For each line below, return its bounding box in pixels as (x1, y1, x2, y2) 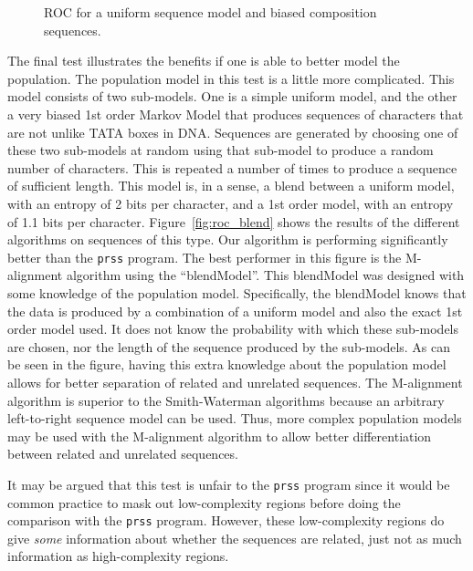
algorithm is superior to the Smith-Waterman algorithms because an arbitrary (7, 390, 445, 410)
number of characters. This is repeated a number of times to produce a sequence (7, 158, 457, 177)
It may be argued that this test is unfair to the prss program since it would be (7, 474, 450, 493)
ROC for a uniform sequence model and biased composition (44, 3, 377, 21)
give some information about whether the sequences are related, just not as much (7, 528, 462, 547)
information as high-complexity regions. (7, 546, 229, 566)
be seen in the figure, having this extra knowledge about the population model (7, 355, 447, 374)
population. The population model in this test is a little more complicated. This (7, 68, 455, 88)
